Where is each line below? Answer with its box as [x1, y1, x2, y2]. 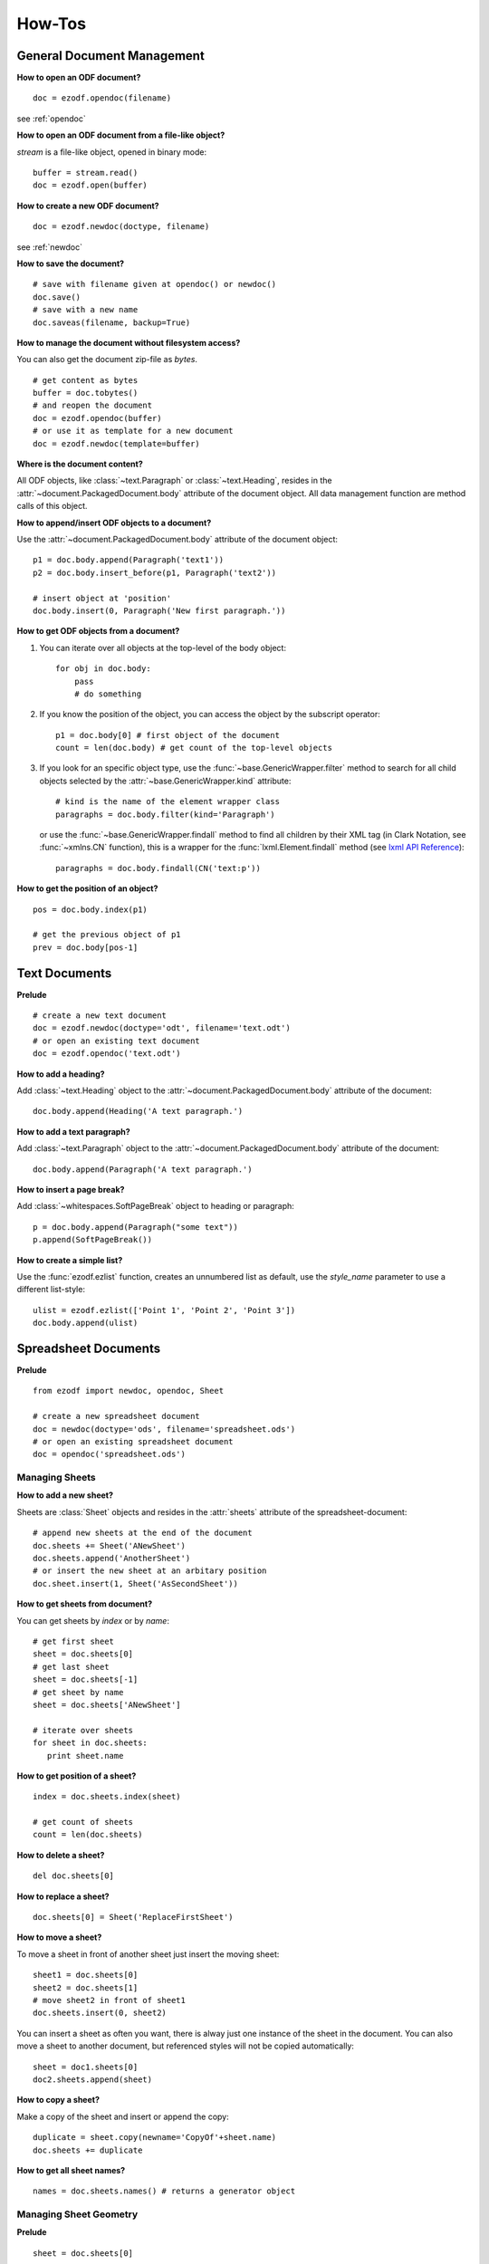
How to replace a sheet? [16, 1891, 110, 1902]
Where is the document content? [16, 458, 144, 470]
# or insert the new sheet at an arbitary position [33, 1566, 267, 1576]
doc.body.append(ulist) [33, 1318, 139, 1329]
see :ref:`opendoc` [16, 113, 86, 124]
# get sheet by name [33, 1687, 124, 1697]
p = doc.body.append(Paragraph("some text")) [33, 1222, 239, 1232]
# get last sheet [33, 1662, 110, 1672]
